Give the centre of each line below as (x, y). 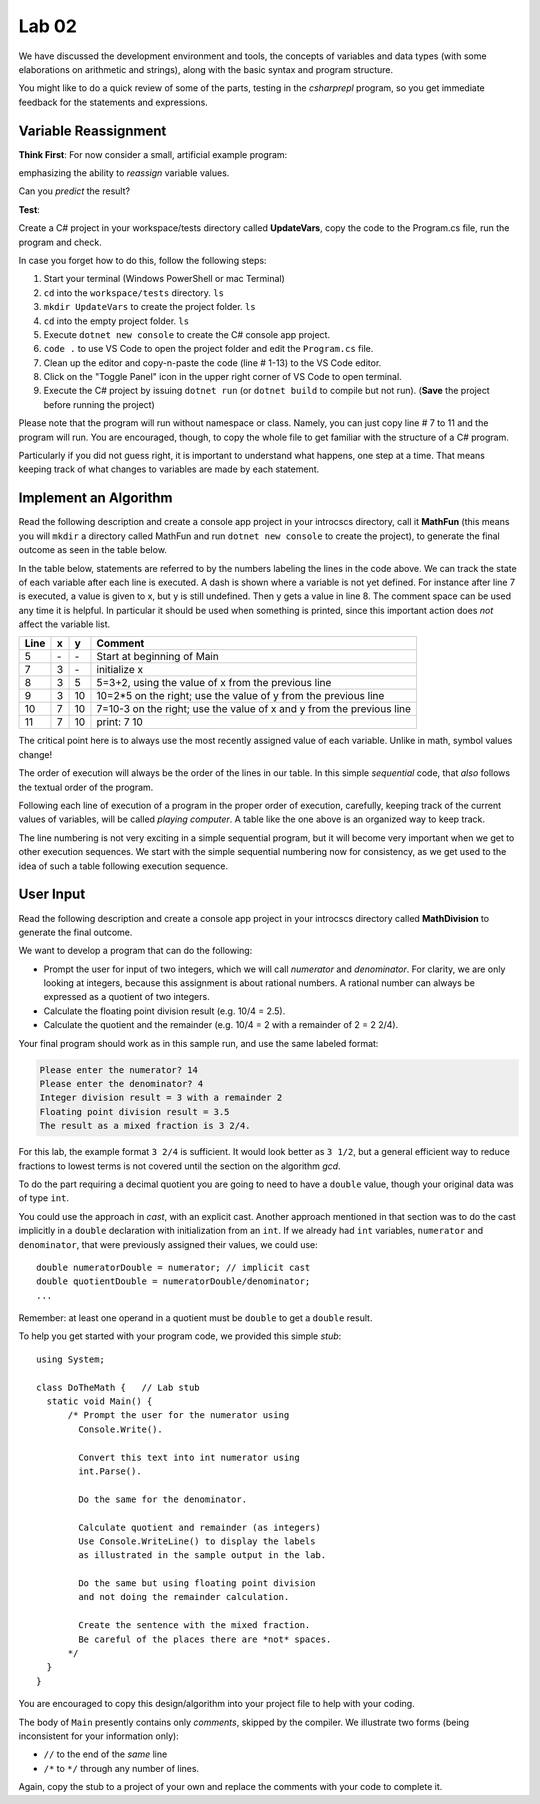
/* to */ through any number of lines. (121, 1768)
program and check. (60, 242)
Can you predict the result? (74, 191)
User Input (52, 894)
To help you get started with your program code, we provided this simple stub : (180, 1336)
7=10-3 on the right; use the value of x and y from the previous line (254, 709)
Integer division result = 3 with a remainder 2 (161, 1098)
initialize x (120, 670)
